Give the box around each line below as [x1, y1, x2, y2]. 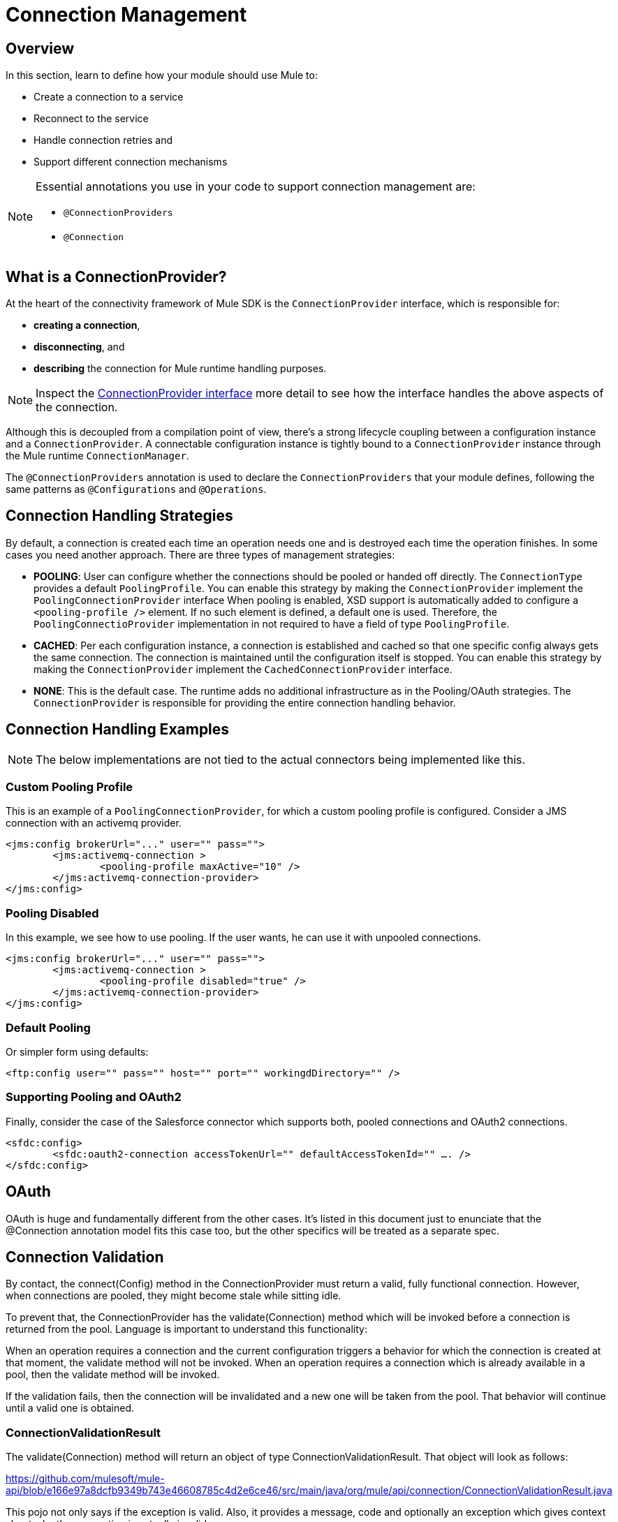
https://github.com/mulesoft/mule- [6, 1472, 165, 1485]
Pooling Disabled [6, 906, 99, 920]
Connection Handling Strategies [6, 507, 233, 525]
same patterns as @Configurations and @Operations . [6, 483, 267, 496]
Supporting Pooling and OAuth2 [6, 1090, 182, 1104]
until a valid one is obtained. [6, 1402, 134, 1414]
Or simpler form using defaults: [6, 1045, 149, 1058]
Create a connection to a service [34, 91, 184, 103]
